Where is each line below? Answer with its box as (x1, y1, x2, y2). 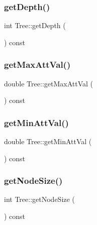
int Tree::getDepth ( (4, 20, 66, 31)
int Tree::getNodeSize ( (4, 194, 75, 204)
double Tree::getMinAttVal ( (4, 136, 92, 147)
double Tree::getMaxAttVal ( (4, 78, 93, 88)
